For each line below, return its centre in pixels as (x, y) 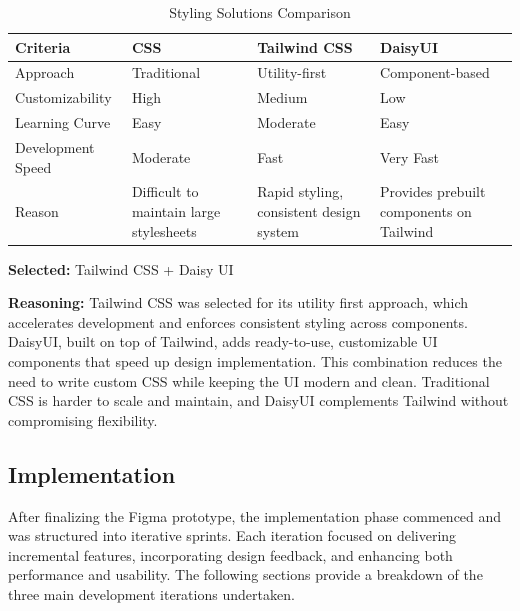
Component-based (435, 72)
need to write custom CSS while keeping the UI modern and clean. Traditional (249, 380)
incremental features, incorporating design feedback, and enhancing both (230, 554)
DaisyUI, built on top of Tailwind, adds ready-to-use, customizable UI (223, 341)
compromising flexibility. (83, 419)
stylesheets (164, 230)
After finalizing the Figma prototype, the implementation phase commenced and (255, 515)
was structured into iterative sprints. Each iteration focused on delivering (232, 535)
